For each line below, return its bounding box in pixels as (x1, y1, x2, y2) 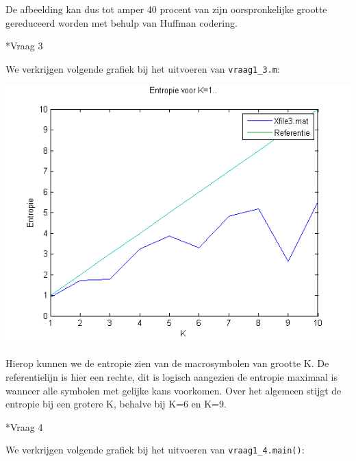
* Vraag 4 (5, 419, 43, 434)
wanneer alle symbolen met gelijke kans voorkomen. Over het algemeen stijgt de (5, 383, 342, 397)
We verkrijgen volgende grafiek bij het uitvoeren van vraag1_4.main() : (5, 442, 305, 457)
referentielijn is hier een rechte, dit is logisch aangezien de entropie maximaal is (5, 369, 338, 383)
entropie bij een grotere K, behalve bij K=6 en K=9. (5, 397, 227, 411)
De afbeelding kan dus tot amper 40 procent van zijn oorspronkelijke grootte (5, 2, 327, 16)
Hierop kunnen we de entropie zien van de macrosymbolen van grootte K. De (5, 356, 329, 370)
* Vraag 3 (5, 38, 43, 53)
